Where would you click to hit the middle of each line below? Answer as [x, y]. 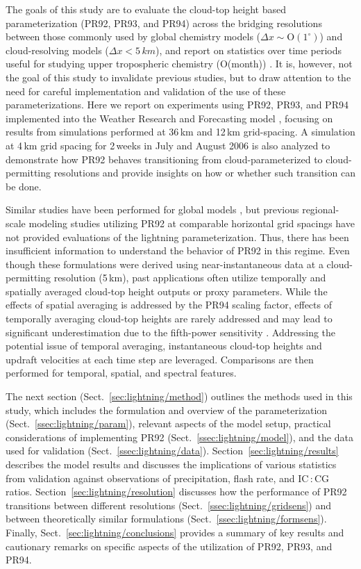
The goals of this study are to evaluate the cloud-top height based [146, 9]
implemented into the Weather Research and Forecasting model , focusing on [169, 118]
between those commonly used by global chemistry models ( [133, 36]
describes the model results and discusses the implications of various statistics [171, 464]
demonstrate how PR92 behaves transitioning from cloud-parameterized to [164, 159]
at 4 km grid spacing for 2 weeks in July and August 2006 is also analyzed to [168, 145]
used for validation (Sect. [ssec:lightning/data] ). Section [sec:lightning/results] [172, 451]
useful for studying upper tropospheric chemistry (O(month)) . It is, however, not [179, 64]
